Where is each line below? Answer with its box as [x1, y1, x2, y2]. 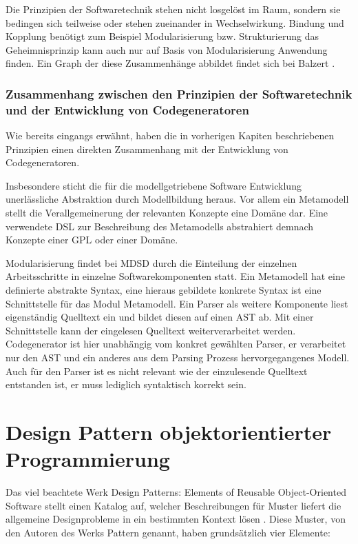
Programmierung [6, 445, 170, 473]
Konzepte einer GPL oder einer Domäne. [6, 232, 178, 247]
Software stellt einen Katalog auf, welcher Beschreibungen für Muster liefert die [6, 498, 341, 512]
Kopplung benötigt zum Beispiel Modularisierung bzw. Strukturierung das [6, 29, 319, 43]
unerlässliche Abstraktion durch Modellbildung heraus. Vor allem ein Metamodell [6, 192, 349, 206]
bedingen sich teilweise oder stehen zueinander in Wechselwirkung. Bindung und [6, 15, 344, 30]
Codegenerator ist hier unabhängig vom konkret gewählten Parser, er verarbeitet [6, 336, 346, 351]
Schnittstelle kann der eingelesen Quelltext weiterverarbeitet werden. [6, 323, 296, 337]
